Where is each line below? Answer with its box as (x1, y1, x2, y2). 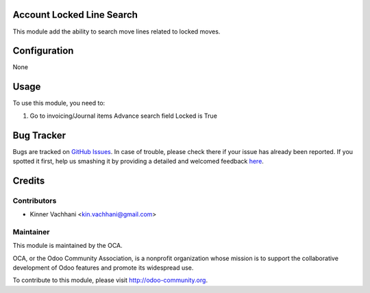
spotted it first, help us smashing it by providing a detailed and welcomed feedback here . (12, 157, 264, 166)
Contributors (12, 196, 57, 205)
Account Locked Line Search (12, 9, 138, 21)
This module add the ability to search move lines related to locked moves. (12, 27, 221, 36)
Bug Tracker (12, 129, 66, 141)
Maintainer (12, 227, 50, 236)
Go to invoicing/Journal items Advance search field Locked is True (29, 112, 217, 120)
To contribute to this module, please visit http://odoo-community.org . (12, 276, 208, 284)
